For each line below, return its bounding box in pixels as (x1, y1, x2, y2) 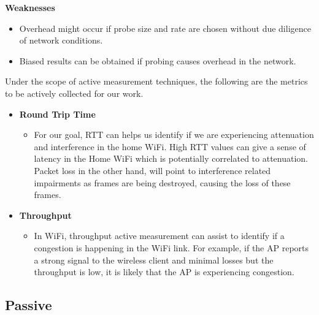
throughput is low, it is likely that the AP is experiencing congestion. (34, 265, 294, 278)
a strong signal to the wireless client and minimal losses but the (34, 253, 274, 266)
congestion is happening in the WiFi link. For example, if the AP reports (34, 241, 309, 254)
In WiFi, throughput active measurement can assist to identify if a (34, 229, 285, 242)
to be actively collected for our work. (5, 86, 144, 99)
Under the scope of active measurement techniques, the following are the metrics (5, 75, 308, 88)
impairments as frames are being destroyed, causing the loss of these (34, 176, 291, 189)
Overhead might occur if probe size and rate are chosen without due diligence (19, 21, 311, 34)
